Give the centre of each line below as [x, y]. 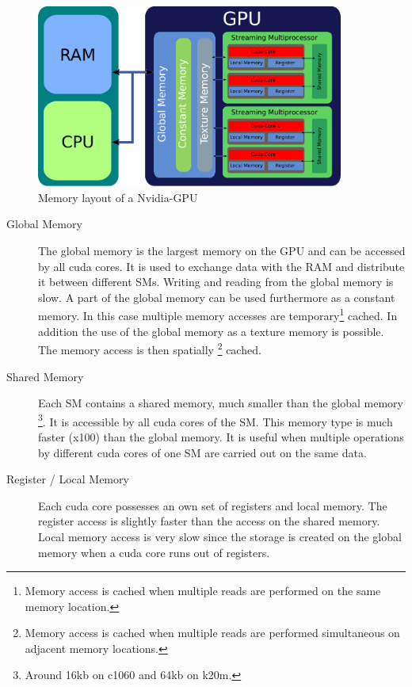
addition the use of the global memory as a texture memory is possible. [211, 331]
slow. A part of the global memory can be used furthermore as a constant [217, 297]
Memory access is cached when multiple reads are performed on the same [203, 591]
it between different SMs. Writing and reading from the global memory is [216, 282]
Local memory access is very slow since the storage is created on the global [220, 536]
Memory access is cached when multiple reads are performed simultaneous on [212, 633]
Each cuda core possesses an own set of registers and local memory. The [213, 505]
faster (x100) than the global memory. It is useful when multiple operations [221, 436]
